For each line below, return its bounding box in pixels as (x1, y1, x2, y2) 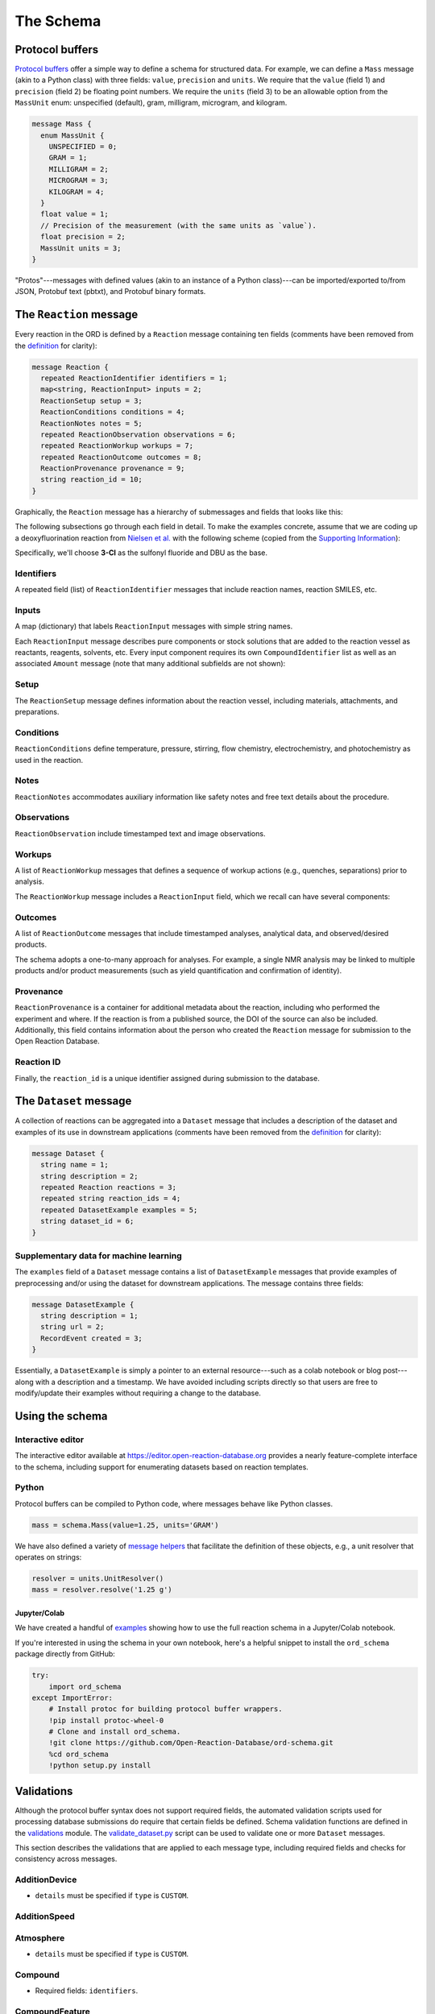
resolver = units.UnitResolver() (31, 1573, 164, 1583)
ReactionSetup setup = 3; (40, 396, 143, 405)
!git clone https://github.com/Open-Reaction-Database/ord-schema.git (48, 1738, 334, 1747)
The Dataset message (14, 1094, 132, 1108)
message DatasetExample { (31, 1299, 135, 1309)
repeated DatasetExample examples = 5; (40, 1205, 198, 1214)
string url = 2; (40, 1322, 105, 1332)
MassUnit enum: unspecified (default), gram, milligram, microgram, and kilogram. (14, 97, 288, 108)
